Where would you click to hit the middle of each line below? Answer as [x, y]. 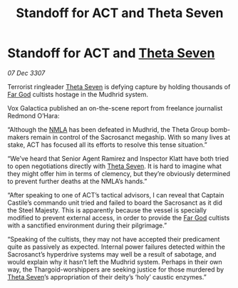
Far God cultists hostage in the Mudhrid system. [78, 94]
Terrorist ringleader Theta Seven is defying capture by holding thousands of [119, 86]
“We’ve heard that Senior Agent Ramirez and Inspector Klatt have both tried [118, 158]
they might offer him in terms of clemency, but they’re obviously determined [119, 173]
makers [19, 137]
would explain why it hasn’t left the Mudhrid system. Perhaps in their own [115, 262]
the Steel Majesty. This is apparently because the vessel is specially [107, 210]
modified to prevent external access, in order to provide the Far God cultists [119, 217]
